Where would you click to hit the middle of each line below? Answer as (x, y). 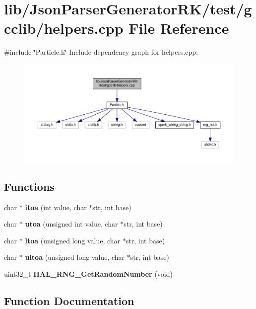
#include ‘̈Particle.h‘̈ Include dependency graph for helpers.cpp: (101, 52)
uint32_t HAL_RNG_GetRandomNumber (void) (88, 274)
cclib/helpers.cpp (64, 28)
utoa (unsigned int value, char (71, 224)
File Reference (179, 28)
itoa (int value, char (56, 207)
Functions (29, 186)
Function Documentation (69, 300)
